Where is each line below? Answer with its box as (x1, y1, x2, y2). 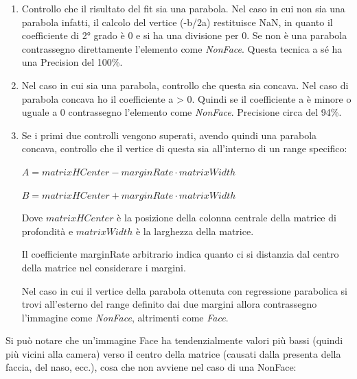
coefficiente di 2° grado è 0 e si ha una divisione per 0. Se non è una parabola (21, 28, 347, 42)
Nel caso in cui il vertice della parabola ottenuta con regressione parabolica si (21, 283, 347, 297)
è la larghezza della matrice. (135, 223, 254, 238)
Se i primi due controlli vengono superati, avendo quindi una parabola (21, 127, 317, 142)
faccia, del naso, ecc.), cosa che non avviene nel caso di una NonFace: (5, 360, 297, 374)
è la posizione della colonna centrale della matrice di (117, 210, 336, 225)
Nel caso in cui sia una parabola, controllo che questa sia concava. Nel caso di (21, 77, 349, 92)
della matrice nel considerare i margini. (21, 260, 186, 274)
